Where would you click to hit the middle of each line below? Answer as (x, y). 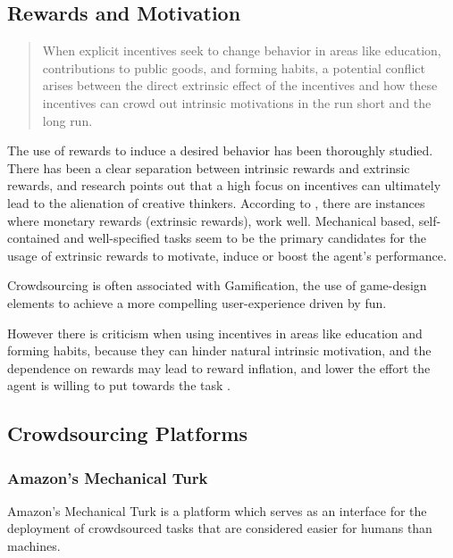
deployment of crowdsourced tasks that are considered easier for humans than (220, 528)
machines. (34, 546)
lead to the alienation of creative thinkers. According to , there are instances (216, 202)
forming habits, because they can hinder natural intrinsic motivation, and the (219, 350)
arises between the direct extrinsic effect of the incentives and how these (240, 85)
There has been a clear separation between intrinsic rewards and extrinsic (209, 167)
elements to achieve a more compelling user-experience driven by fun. (197, 302)
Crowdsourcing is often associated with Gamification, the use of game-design (217, 285)
